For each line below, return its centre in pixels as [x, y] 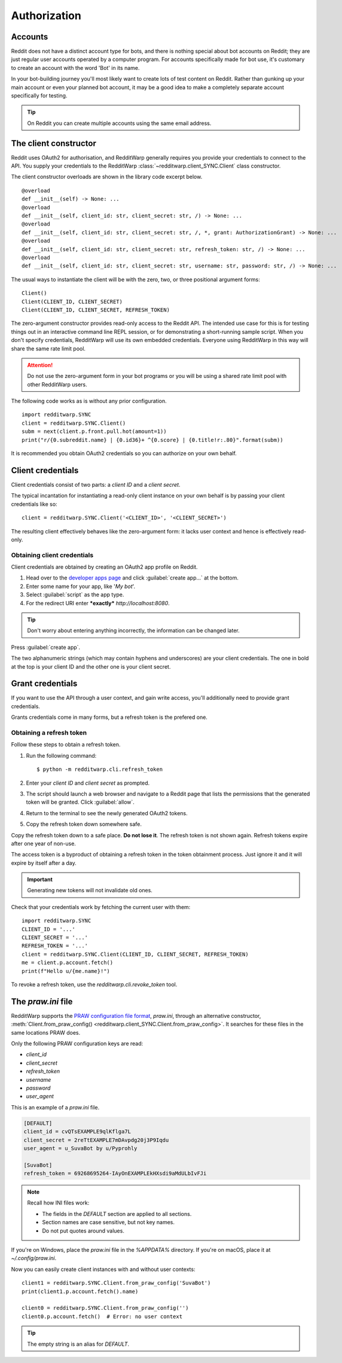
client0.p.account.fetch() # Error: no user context [102, 1316]
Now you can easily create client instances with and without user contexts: [103, 1269]
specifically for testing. [39, 96]
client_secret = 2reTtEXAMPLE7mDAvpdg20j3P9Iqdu [96, 1140]
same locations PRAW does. [46, 1032]
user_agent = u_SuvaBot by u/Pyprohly [80, 1148]
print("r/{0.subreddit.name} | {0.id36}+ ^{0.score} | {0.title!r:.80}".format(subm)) [152, 440]
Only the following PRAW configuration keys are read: [77, 1044]
